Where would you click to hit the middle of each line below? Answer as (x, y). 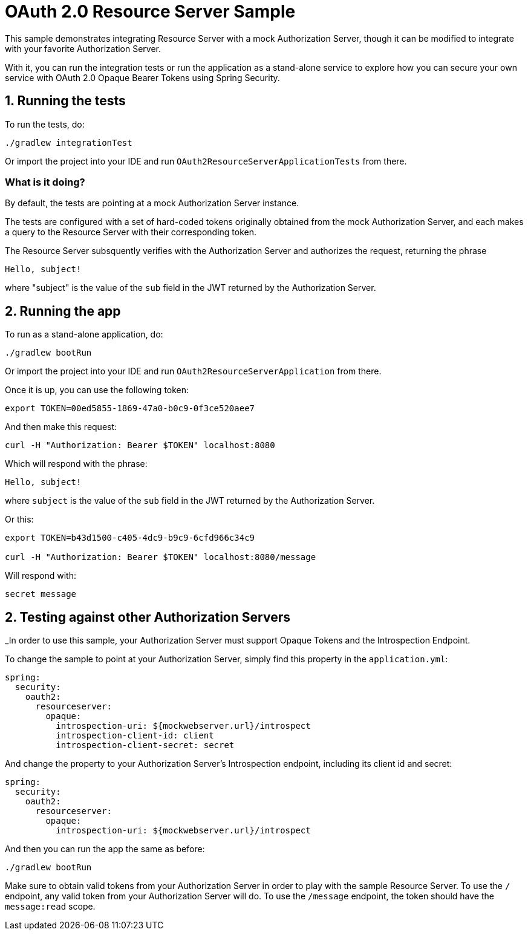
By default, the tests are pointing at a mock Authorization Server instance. (152, 203)
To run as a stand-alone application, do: (84, 334)
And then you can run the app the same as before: (105, 849)
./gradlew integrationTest (69, 142)
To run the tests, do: (45, 124)
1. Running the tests (65, 101)
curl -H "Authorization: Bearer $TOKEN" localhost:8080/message (161, 557)
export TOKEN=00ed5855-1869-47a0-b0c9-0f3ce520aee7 (130, 409)
